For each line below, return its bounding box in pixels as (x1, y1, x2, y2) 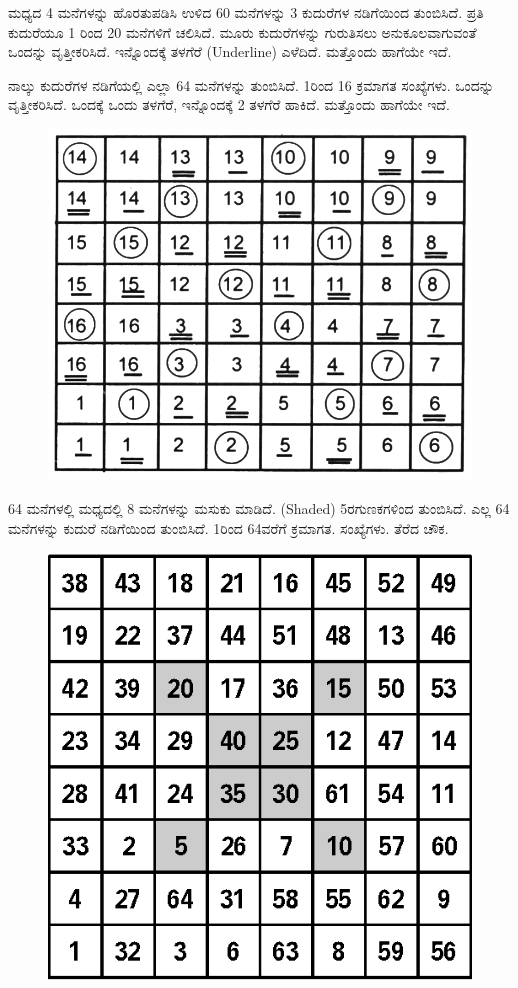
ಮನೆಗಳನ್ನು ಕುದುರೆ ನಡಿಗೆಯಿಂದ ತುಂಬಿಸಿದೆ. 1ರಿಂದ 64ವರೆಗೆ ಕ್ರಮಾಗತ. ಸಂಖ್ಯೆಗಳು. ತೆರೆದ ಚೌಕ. (8, 517, 449, 538)
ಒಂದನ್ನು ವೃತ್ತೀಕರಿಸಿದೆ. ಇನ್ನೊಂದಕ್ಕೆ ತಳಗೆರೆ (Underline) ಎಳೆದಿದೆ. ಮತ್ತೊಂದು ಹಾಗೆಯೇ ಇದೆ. (8, 41, 452, 62)
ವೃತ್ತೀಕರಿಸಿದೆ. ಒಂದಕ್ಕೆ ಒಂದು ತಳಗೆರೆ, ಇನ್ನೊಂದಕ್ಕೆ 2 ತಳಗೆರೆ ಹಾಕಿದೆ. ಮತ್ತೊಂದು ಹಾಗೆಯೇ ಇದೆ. (8, 94, 450, 115)
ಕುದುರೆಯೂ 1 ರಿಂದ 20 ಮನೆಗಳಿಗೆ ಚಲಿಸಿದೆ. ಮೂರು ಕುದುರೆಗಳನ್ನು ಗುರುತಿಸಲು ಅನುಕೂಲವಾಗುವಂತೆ (8, 21, 477, 42)
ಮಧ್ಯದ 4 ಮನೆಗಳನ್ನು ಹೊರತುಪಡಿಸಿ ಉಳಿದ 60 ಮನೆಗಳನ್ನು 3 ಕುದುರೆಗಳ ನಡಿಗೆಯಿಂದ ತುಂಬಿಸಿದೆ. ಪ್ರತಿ (8, 2, 484, 22)
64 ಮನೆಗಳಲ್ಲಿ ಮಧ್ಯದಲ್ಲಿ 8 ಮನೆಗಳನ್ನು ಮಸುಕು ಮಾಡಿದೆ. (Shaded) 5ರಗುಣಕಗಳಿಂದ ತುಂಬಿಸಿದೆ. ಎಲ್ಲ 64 (8, 497, 510, 518)
